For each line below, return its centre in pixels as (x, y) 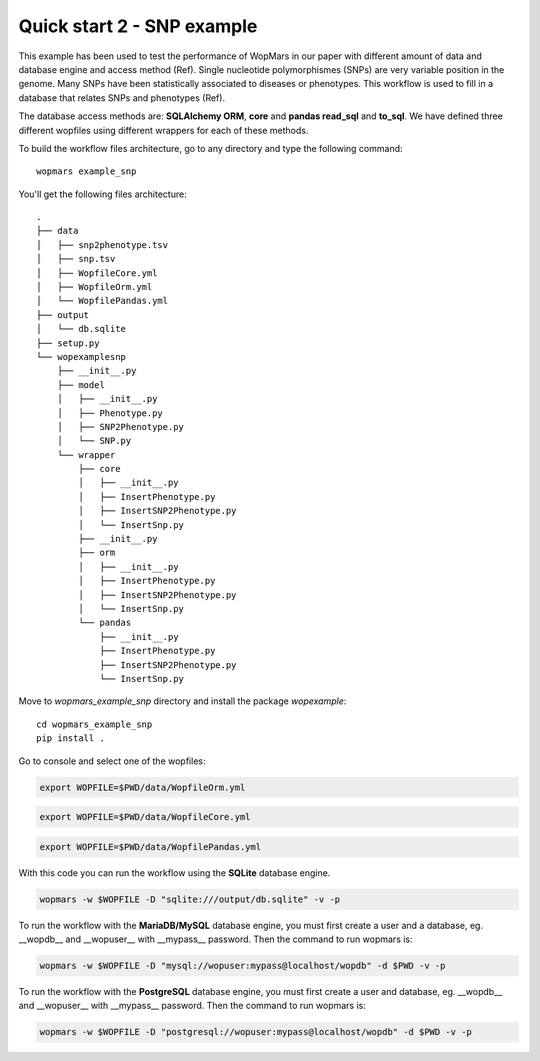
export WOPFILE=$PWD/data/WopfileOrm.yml (142, 787)
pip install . (70, 738)
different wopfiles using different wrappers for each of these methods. (163, 130)
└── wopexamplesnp (81, 356)
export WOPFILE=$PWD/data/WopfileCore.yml (145, 817)
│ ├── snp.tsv (76, 259)
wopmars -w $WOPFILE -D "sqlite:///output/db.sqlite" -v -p (190, 899)
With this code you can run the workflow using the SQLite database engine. (174, 872)
